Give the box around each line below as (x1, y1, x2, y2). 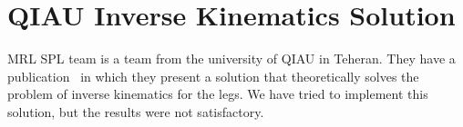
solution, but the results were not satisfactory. (7, 102, 264, 121)
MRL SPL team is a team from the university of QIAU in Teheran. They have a (7, 49, 456, 68)
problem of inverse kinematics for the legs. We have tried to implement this (7, 84, 428, 103)
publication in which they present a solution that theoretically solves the (7, 66, 419, 85)
